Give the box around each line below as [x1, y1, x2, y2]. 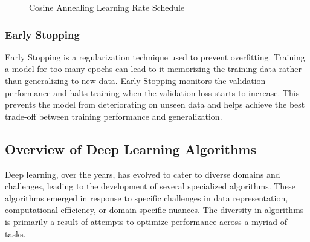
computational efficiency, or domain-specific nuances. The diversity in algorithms [5, 203, 304, 216]
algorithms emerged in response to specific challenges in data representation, [5, 191, 288, 204]
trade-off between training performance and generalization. [5, 110, 222, 122]
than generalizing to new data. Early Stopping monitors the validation [5, 74, 266, 87]
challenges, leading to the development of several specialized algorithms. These [5, 180, 296, 192]
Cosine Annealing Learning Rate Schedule [29, 1, 185, 13]
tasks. [5, 227, 26, 240]
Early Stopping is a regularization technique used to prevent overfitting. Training [5, 50, 305, 63]
